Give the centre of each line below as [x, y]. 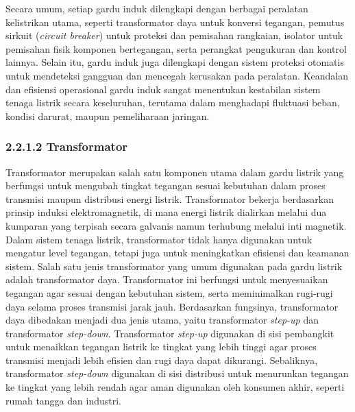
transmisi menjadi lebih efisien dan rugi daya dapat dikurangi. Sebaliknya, [162, 360]
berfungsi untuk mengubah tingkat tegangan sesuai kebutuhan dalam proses [166, 185]
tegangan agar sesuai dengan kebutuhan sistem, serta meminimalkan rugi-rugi [169, 292]
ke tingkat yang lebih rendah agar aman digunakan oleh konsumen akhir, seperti [175, 387]
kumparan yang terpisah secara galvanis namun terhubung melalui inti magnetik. [176, 225]
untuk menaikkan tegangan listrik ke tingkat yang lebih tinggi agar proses [161, 347]
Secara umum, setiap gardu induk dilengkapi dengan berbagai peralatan [157, 8]
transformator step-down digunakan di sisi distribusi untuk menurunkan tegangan [177, 373]
